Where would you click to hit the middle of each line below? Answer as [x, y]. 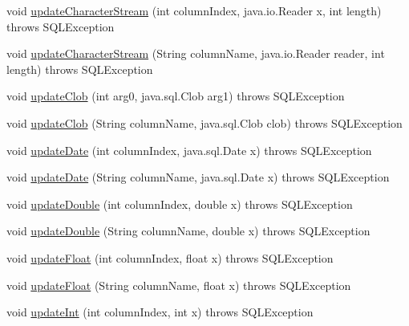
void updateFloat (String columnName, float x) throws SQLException [179, 285]
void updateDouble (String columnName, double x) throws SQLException [188, 231]
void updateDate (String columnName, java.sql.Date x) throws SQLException [198, 177]
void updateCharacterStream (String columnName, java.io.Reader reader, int [196, 53]
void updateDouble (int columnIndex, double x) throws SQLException [180, 204]
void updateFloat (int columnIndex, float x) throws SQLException [170, 257]
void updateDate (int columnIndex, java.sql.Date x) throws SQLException [189, 150]
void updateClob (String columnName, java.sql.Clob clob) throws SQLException [204, 122]
